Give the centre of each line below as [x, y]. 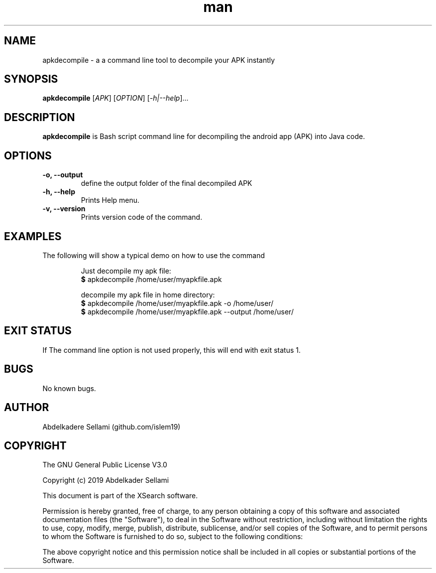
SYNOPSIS [31, 79]
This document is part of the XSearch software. [120, 496]
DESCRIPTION [40, 117]
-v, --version [64, 209]
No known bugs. [69, 388]
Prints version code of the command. [142, 217]
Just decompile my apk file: [126, 271]
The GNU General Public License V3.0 [105, 465]
